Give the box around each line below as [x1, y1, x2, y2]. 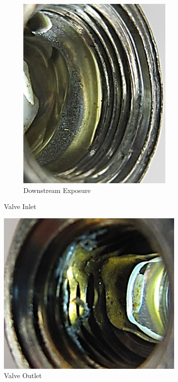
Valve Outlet [4, 370, 42, 381]
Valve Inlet [4, 201, 36, 211]
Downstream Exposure [23, 185, 91, 195]
